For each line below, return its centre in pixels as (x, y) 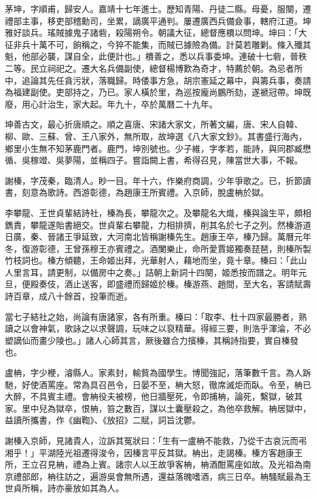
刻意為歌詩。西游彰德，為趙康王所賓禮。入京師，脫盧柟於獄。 (145, 192)
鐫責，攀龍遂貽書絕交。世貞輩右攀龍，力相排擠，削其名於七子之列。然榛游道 (158, 224)
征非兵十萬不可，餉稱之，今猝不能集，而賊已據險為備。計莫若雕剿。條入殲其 (158, 44)
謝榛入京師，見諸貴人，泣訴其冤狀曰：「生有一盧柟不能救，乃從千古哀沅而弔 (156, 440)
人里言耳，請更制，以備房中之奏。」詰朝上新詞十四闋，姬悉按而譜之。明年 (152, 272)
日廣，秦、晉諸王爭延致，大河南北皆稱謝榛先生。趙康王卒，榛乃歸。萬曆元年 (158, 237)
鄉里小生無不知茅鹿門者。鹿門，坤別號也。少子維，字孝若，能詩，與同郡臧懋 (158, 148)
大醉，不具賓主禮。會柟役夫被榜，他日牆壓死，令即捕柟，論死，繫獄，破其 (154, 396)
